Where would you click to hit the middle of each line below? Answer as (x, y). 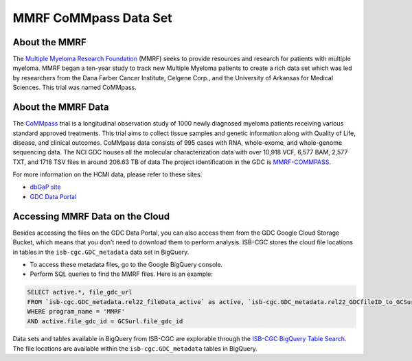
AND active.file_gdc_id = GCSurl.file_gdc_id (105, 321)
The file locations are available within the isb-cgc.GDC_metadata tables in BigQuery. (135, 348)
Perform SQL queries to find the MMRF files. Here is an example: (121, 274)
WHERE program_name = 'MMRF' (76, 312)
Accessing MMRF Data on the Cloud (91, 216)
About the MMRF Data (61, 107)
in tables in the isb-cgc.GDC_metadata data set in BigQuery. (101, 252)
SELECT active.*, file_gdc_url (80, 292)
